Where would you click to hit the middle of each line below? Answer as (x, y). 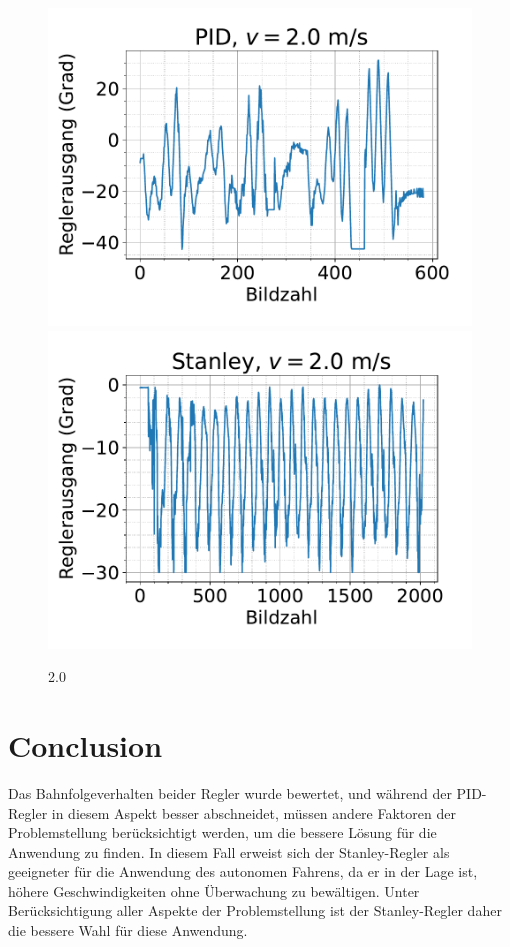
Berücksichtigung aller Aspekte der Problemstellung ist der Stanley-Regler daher (255, 910)
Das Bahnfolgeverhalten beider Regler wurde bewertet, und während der (230, 792)
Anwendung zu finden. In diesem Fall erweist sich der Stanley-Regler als (229, 851)
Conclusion (85, 744)
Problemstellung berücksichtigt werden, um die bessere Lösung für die (222, 832)
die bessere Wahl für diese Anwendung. (128, 930)
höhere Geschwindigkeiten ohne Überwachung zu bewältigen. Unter (214, 890)
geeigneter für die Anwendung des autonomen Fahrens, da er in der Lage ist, (243, 871)
